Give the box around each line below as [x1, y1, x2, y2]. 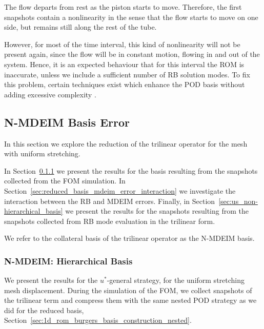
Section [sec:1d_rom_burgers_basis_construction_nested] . [4, 315, 192, 325]
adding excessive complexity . [4, 89, 96, 99]
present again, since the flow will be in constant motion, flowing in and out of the [4, 49, 260, 59]
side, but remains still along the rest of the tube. [4, 22, 157, 32]
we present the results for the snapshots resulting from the [65, 205, 249, 216]
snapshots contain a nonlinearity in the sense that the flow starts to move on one [4, 11, 258, 22]
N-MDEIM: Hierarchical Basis [4, 254, 133, 267]
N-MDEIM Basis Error [4, 114, 130, 130]
